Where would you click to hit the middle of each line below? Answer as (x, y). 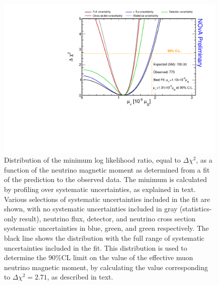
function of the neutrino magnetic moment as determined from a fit (107, 169)
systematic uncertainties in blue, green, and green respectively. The (107, 228)
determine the (25, 257)
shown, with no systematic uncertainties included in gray (91, 209)
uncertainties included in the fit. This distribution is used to (96, 247)
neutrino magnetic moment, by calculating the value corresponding (106, 267)
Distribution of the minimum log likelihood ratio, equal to (93, 160)
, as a (204, 160)
